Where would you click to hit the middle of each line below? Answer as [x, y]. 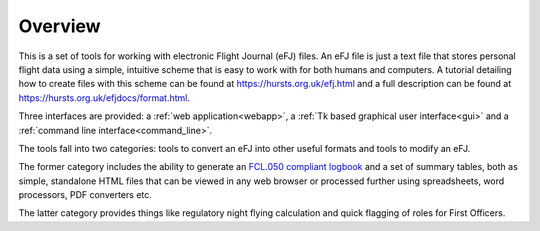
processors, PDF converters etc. [85, 195]
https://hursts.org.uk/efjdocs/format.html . [104, 97]
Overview [59, 26]
